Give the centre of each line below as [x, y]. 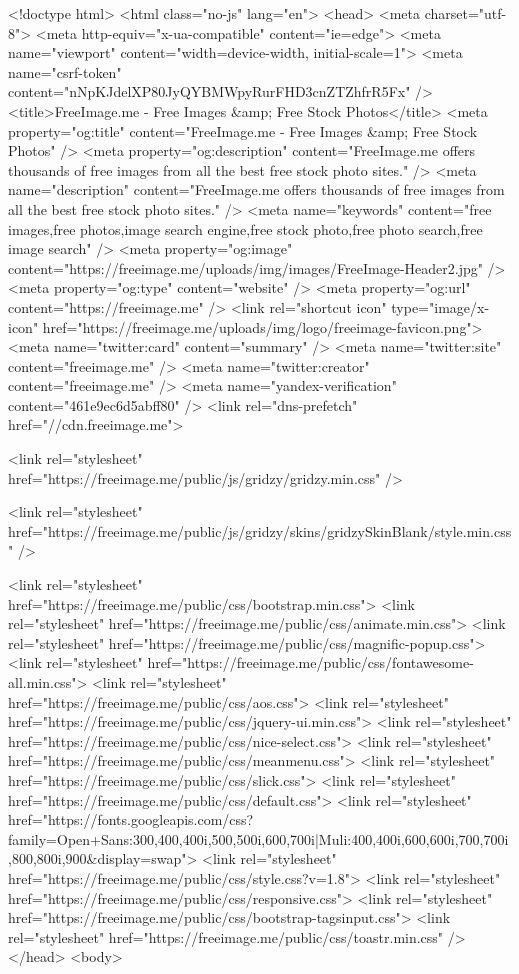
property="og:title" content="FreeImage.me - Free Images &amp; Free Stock [243, 130]
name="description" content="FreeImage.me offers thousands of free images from [256, 189]
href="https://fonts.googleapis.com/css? [131, 819]
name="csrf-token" [65, 71]
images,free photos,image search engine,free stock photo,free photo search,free [245, 228]
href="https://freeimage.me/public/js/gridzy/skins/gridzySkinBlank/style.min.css [260, 530]
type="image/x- [440, 306]
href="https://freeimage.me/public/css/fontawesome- [310, 662]
